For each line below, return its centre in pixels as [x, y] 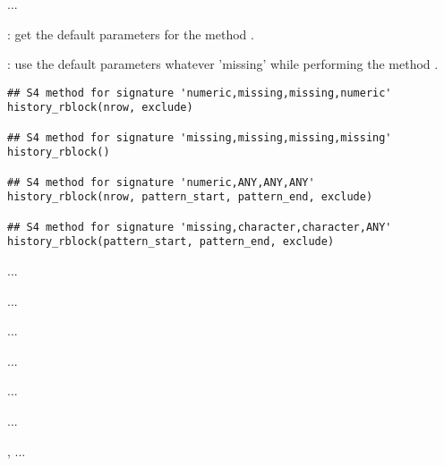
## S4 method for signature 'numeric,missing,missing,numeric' [200, 93]
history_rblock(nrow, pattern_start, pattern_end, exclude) [190, 197]
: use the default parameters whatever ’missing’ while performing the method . [223, 64]
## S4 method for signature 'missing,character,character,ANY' [200, 227]
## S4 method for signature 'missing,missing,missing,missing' [200, 137]
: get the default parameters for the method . [131, 34]
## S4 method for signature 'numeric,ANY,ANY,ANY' [161, 182]
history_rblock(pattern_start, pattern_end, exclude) [171, 242]
